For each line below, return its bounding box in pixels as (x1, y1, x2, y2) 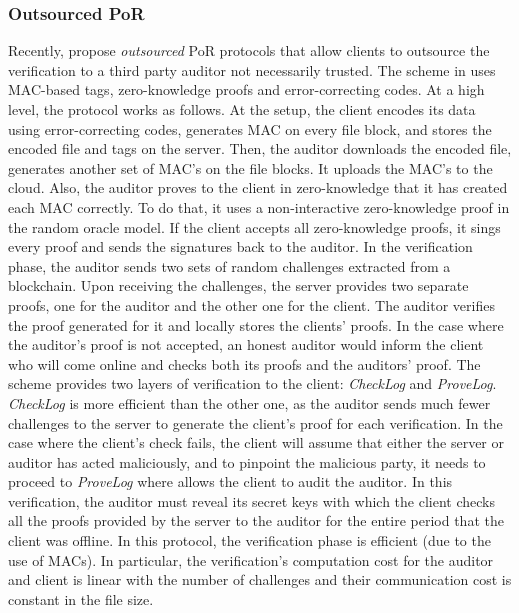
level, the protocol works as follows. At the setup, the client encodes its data (8, 99, 476, 119)
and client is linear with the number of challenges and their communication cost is (8, 569, 512, 590)
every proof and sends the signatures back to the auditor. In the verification (8, 236, 473, 257)
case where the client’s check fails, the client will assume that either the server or (8, 432, 505, 453)
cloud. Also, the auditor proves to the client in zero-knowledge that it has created (8, 177, 508, 198)
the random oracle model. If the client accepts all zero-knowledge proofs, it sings (8, 216, 501, 237)
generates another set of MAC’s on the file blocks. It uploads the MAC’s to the (8, 157, 493, 178)
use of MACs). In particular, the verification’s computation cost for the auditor (8, 549, 494, 570)
